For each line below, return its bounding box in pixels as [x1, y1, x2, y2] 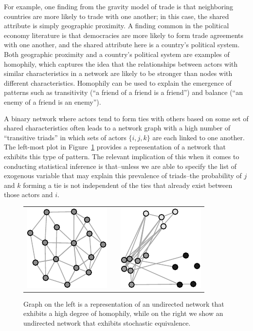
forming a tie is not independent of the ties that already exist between [23, 180, 233, 190]
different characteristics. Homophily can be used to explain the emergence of [4, 77, 232, 88]
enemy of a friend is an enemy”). [4, 96, 101, 107]
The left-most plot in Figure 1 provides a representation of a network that [4, 142, 226, 152]
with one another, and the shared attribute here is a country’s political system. [4, 39, 240, 50]
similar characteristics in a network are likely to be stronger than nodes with [4, 68, 233, 78]
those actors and [4, 189, 53, 200]
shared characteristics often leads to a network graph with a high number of [4, 123, 231, 133]
